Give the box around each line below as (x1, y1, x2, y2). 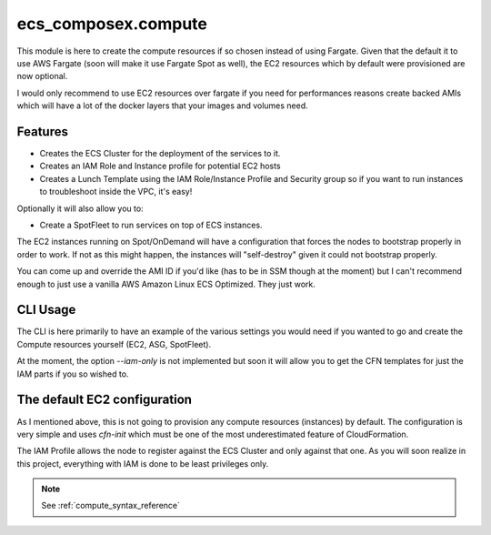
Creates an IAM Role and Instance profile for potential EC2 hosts (39, 160, 281, 172)
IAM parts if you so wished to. (16, 368, 129, 379)
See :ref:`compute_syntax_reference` (41, 500, 181, 511)
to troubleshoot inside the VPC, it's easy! (39, 187, 193, 197)
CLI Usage (16, 302, 76, 318)
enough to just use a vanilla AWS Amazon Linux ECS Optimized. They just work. (16, 278, 316, 289)
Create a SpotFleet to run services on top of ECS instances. (39, 219, 263, 230)
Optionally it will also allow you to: (16, 203, 145, 214)
